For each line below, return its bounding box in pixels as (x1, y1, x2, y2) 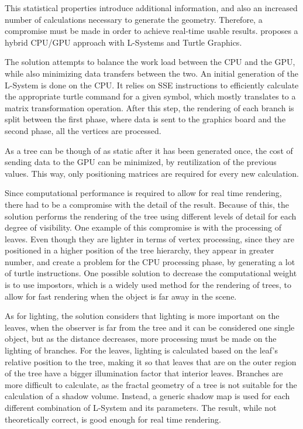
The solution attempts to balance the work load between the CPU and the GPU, (5, 56, 295, 68)
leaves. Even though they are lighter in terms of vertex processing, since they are (5, 232, 295, 245)
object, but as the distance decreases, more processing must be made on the (5, 332, 277, 345)
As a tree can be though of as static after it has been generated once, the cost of (5, 144, 293, 156)
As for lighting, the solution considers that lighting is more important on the (5, 310, 280, 322)
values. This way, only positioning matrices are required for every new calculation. (5, 167, 299, 179)
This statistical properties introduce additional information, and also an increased (5, 2, 298, 13)
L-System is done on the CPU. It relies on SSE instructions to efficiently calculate (5, 78, 299, 91)
